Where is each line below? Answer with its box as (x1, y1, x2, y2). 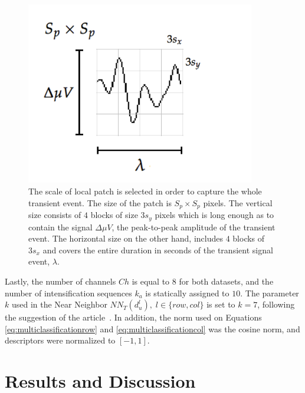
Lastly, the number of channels (5, 275, 116, 287)
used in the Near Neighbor (11, 298, 107, 311)
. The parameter (240, 286, 299, 299)
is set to (206, 298, 235, 311)
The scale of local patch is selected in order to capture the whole (28, 185, 262, 197)
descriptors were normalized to (5, 334, 116, 346)
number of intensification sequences (5, 286, 132, 299)
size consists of (28, 209, 81, 221)
